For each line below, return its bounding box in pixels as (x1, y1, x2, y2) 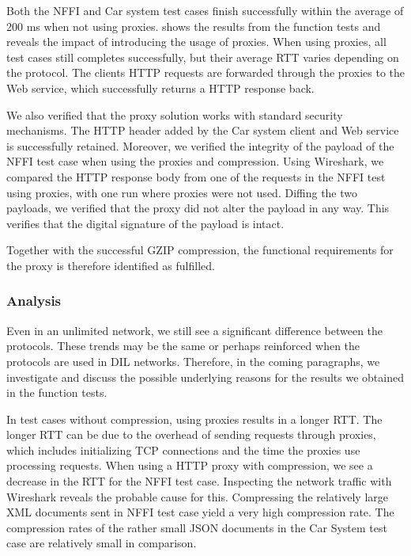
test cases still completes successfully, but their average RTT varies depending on (6, 48, 399, 65)
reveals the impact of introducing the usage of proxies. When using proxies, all (6, 33, 386, 50)
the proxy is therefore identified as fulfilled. (6, 257, 215, 273)
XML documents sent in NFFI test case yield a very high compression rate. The (6, 504, 394, 520)
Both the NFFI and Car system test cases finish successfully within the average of (6, 2, 404, 18)
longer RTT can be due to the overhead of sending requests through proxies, (6, 426, 376, 443)
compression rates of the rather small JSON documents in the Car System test (6, 519, 387, 535)
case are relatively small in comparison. (6, 535, 197, 551)
